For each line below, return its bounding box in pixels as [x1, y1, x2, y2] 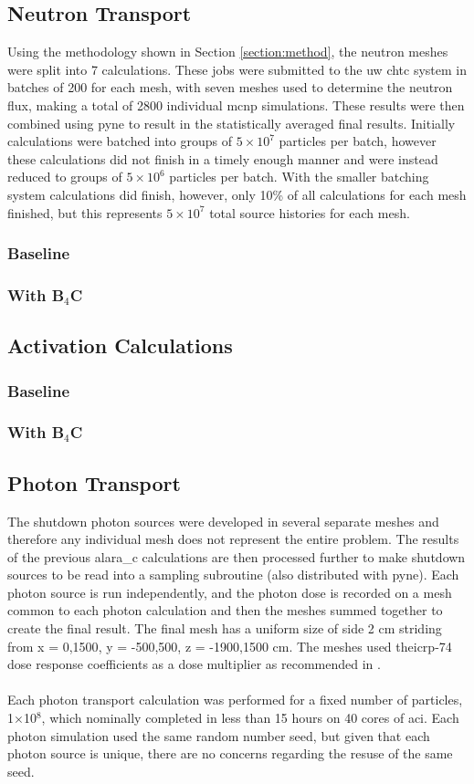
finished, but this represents [7, 203, 163, 222]
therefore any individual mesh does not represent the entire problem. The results [7, 529, 459, 549]
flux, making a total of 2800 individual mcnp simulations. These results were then [7, 95, 465, 114]
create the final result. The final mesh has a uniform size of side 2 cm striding [7, 619, 442, 638]
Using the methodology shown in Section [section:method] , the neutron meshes [7, 42, 448, 61]
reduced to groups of [7, 167, 122, 186]
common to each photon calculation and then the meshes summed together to [7, 601, 443, 620]
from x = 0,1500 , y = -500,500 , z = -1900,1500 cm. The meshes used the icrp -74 [7, 636, 452, 655]
